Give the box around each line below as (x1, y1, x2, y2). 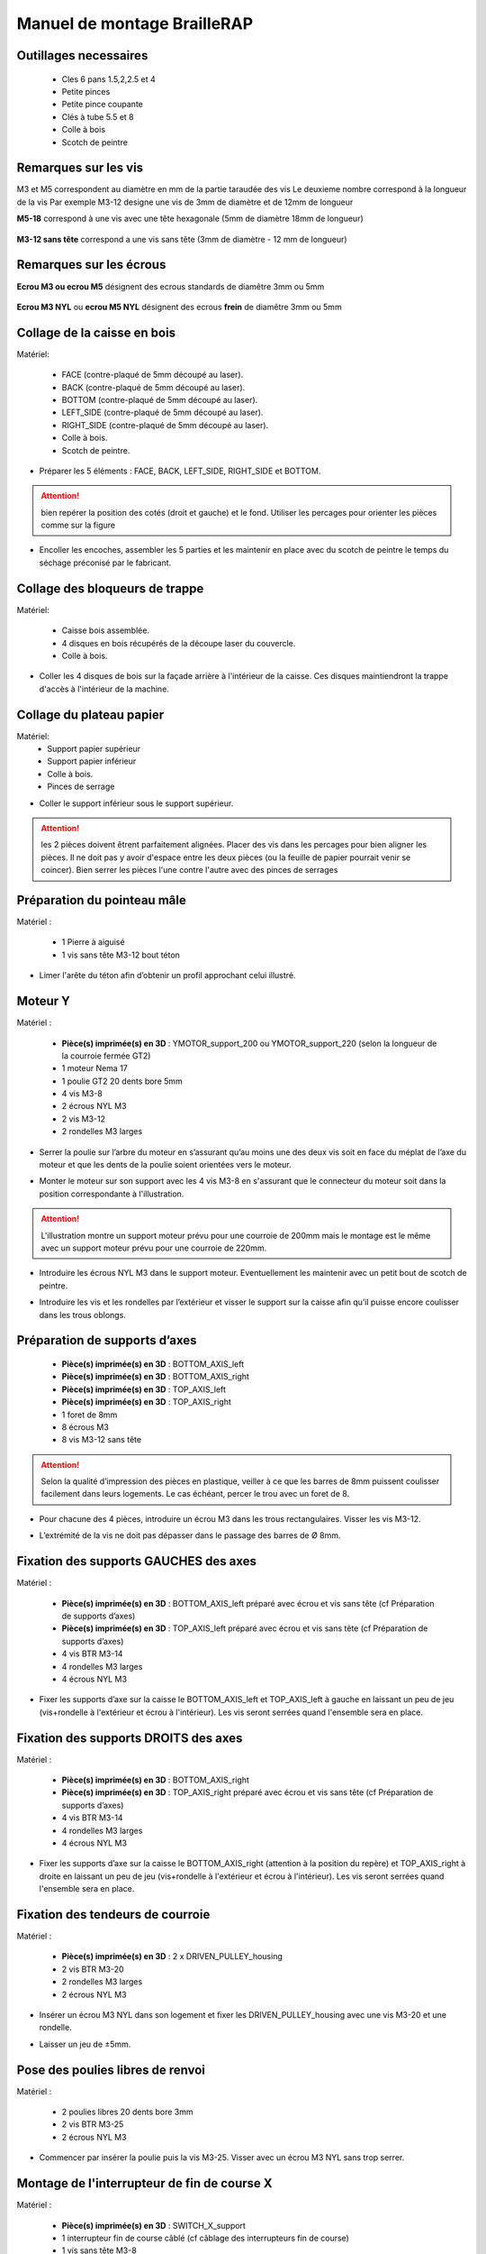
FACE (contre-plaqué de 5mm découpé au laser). (61, 370, 244, 380)
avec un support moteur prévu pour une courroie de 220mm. (40, 1242, 267, 1253)
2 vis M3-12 (61, 1113, 106, 1124)
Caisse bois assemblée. (61, 625, 150, 636)
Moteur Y (16, 994, 71, 1009)
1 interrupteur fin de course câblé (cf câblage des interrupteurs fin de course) (61, 2232, 350, 2243)
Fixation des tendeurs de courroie (16, 1907, 211, 1922)
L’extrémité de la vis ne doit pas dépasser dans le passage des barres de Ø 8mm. (39, 1530, 341, 1541)
